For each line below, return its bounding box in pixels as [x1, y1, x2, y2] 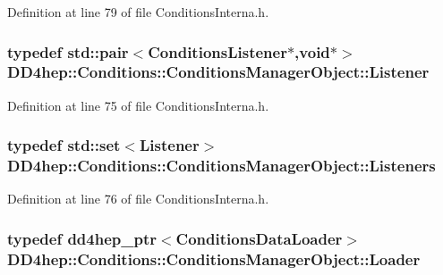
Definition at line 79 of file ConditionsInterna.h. [7, 3, 269, 21]
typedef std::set [7, 134, 121, 156]
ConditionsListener [148, 40, 287, 62]
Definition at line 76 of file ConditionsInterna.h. [7, 189, 269, 208]
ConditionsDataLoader [175, 227, 343, 249]
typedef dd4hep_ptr [7, 227, 157, 249]
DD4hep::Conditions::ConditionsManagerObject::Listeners [7, 154, 436, 177]
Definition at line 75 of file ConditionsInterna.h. [7, 96, 269, 114]
